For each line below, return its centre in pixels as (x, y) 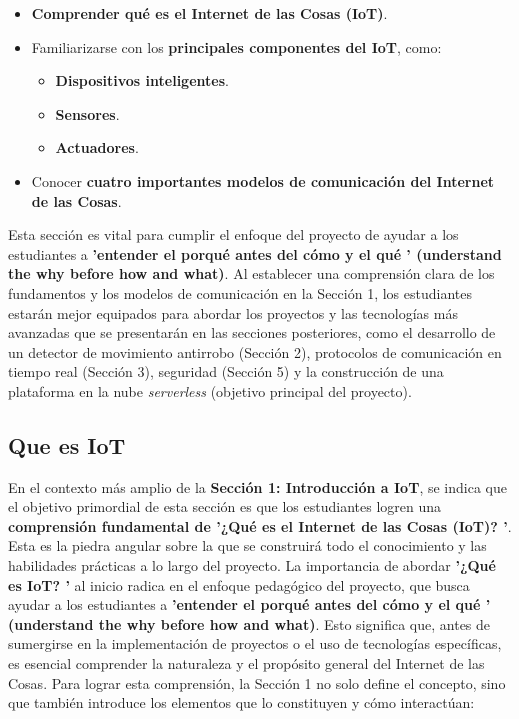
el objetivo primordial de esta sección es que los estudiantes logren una (224, 506)
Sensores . (87, 113)
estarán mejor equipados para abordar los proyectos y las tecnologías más (233, 312)
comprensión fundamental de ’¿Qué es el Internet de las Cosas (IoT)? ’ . (260, 525)
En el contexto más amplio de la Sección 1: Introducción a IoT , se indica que (257, 486)
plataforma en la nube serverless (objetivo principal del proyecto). (210, 390)
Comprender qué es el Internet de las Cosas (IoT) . (209, 13)
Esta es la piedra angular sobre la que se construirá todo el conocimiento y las (247, 545)
